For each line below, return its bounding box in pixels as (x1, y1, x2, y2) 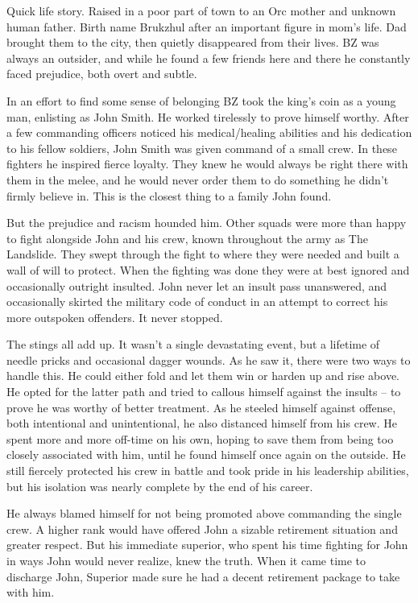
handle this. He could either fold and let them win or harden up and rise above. (6, 367, 400, 384)
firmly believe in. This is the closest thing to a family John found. (6, 187, 332, 204)
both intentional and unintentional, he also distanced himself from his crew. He (6, 415, 397, 432)
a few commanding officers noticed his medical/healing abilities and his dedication (6, 124, 412, 141)
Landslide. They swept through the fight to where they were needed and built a (6, 246, 399, 262)
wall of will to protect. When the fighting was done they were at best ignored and (6, 261, 410, 278)
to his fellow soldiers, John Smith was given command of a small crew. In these (6, 139, 397, 156)
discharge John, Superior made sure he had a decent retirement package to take (6, 568, 400, 584)
